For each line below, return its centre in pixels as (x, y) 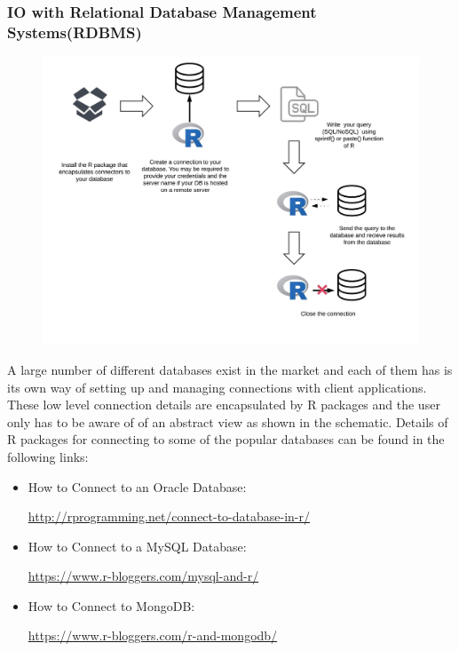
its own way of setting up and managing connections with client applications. (217, 387)
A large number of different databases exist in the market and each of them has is (230, 369)
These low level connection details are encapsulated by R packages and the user (224, 405)
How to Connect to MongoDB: (111, 605)
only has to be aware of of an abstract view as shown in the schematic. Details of (228, 421)
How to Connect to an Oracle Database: (137, 486)
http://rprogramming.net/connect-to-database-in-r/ (169, 516)
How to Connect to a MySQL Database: (137, 546)
